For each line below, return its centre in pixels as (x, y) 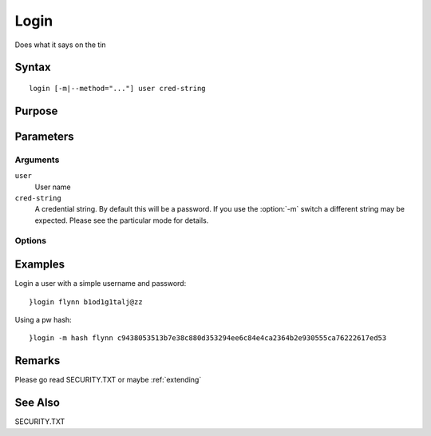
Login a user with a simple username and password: (101, 283)
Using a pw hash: (43, 319)
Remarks (38, 361)
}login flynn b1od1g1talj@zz (86, 302)
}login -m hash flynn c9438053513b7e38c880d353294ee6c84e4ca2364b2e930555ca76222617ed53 (208, 338)
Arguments (37, 160)
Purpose (36, 111)
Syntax (33, 67)
